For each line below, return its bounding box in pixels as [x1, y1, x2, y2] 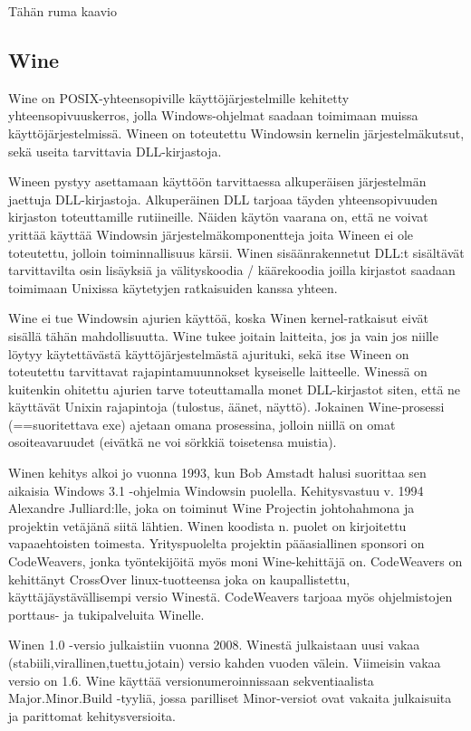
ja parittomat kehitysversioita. [8, 706, 176, 725]
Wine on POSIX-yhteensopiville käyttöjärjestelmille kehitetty [8, 88, 350, 107]
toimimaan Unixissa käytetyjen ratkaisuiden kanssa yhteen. [8, 278, 338, 297]
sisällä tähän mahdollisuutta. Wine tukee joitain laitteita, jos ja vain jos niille [8, 326, 438, 345]
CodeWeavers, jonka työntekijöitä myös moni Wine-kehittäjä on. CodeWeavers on [8, 552, 463, 571]
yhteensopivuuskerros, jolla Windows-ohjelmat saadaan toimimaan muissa [8, 106, 418, 125]
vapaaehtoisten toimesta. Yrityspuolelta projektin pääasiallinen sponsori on [8, 534, 425, 553]
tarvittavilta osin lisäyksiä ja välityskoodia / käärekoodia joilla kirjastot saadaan [8, 261, 456, 280]
